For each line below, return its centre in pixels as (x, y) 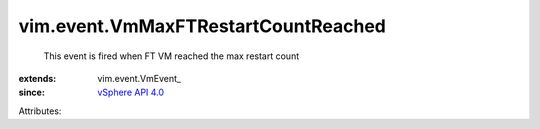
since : (31, 92)
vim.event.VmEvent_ (139, 78)
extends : (37, 78)
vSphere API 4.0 (131, 92)
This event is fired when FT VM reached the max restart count (171, 56)
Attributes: (40, 111)
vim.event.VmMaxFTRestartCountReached (202, 26)
